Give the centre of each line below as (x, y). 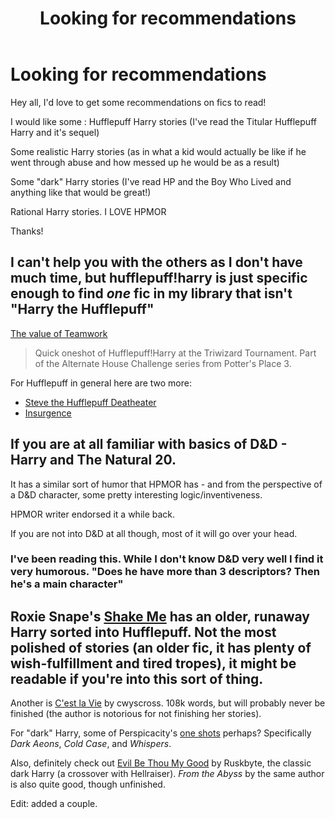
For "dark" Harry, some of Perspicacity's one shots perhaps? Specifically (161, 733)
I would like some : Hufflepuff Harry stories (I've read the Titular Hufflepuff (163, 121)
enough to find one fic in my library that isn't (151, 293)
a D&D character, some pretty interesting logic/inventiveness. (136, 494)
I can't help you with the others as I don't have (156, 262)
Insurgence (48, 413)
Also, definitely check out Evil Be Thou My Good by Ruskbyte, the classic (161, 763)
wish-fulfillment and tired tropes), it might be (153, 663)
